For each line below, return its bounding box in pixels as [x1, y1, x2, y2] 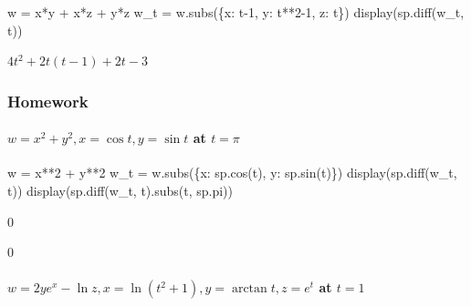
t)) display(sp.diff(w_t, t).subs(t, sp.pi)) [7, 181, 234, 200]
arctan [231, 282, 267, 296]
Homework [7, 89, 89, 112]
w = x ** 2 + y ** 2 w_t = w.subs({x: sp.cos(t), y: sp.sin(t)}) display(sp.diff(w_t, [7, 163, 457, 182]
